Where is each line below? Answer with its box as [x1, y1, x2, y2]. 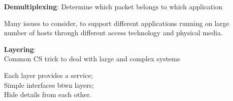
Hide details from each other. [4, 89, 92, 100]
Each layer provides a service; [4, 70, 93, 80]
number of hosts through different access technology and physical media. [4, 27, 223, 38]
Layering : [4, 44, 36, 54]
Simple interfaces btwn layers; [4, 79, 94, 90]
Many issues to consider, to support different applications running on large [4, 18, 230, 28]
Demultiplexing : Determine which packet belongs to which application [4, 1, 223, 11]
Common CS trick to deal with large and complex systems [4, 53, 180, 64]
